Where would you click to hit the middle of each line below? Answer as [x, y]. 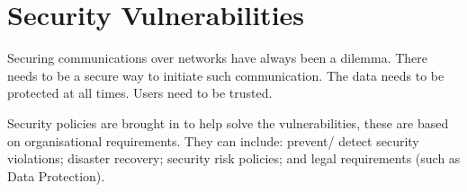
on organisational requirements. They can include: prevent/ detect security [213, 140]
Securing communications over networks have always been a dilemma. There [217, 58]
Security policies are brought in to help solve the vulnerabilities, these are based [228, 122]
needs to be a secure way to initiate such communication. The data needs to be [226, 75]
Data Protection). [56, 175]
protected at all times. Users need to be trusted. [140, 93]
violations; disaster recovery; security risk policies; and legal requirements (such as [234, 158]
